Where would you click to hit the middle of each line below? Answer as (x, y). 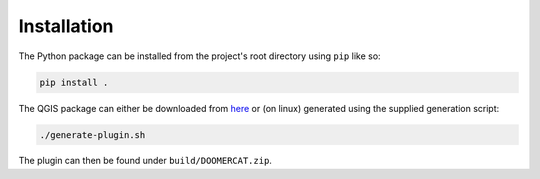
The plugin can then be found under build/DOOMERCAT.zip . (145, 161)
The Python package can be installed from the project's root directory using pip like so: (199, 56)
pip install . (74, 82)
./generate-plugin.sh (92, 134)
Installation (66, 26)
